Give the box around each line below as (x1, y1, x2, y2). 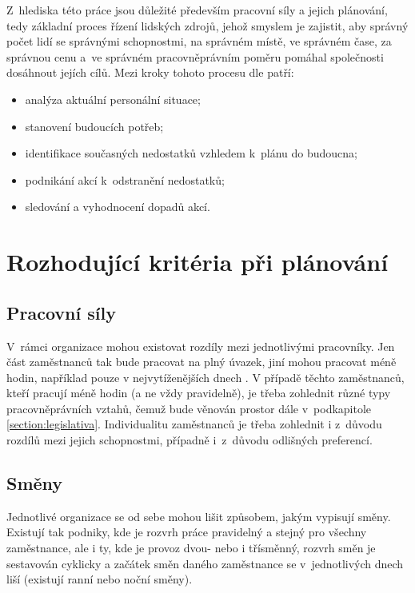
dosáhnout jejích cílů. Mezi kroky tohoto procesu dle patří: (6, 64, 294, 81)
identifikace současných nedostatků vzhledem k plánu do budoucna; (25, 145, 358, 161)
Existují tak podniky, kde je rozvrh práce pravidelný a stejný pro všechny (6, 523, 367, 540)
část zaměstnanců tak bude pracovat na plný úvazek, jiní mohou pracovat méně (6, 353, 397, 370)
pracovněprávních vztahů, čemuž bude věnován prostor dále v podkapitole (6, 400, 372, 416)
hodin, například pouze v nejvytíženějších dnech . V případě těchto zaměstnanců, (6, 368, 405, 385)
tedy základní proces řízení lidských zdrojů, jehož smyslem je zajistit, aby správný (6, 17, 409, 34)
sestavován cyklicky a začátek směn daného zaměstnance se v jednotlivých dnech (6, 555, 404, 571)
